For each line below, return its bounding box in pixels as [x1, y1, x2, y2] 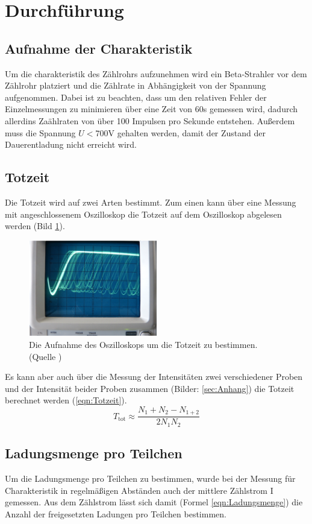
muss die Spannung [5, 126, 76, 139]
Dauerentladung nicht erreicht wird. [5, 138, 137, 151]
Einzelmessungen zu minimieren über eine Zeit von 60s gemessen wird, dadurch [5, 103, 298, 115]
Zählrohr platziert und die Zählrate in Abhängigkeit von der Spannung [5, 79, 266, 92]
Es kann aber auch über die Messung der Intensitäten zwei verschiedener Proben [5, 370, 303, 383]
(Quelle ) [29, 350, 62, 362]
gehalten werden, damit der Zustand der [117, 126, 266, 139]
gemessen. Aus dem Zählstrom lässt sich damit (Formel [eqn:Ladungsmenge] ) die [5, 496, 303, 508]
